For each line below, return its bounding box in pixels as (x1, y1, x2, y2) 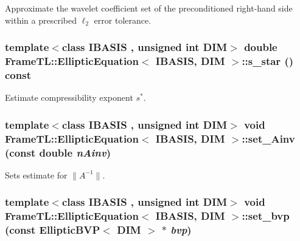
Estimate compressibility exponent (5, 91, 133, 104)
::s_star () (242, 53, 294, 69)
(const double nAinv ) (5, 144, 111, 160)
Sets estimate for (5, 168, 68, 181)
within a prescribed (5, 13, 77, 26)
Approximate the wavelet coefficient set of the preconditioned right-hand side (5, 2, 293, 14)
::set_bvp (242, 208, 290, 223)
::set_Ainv (242, 131, 295, 146)
